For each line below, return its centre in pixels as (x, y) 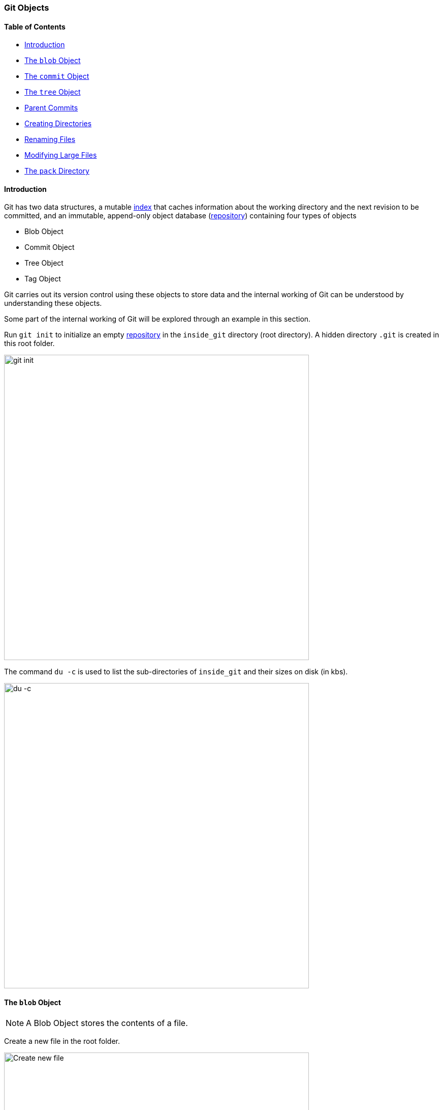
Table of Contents (35, 26)
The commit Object (57, 76)
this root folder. (29, 344)
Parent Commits (51, 108)
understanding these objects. (53, 303)
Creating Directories (58, 124)
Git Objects (27, 8)
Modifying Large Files (61, 155)
